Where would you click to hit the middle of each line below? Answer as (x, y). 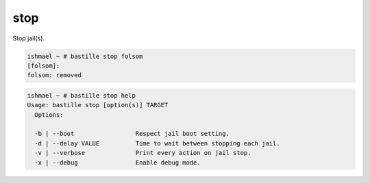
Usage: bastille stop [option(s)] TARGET (98, 105)
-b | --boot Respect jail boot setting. (132, 134)
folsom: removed (54, 75)
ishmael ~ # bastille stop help (82, 95)
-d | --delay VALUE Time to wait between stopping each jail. (157, 143)
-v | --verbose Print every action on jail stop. (143, 153)
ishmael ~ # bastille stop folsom (85, 56)
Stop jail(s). (28, 38)
